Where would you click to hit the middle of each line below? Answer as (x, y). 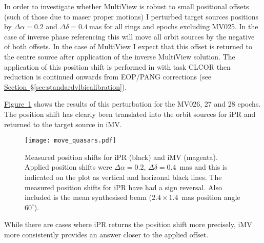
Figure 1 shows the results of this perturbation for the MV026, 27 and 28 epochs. (133, 104)
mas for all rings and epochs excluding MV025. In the (174, 26)
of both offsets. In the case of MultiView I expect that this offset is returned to (128, 46)
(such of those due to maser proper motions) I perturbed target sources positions (131, 16)
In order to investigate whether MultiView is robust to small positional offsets (127, 6)
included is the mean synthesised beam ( (88, 197)
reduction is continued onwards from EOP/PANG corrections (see (108, 77)
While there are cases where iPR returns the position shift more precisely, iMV (128, 224)
